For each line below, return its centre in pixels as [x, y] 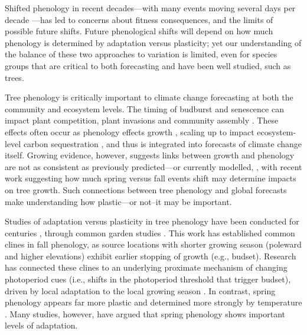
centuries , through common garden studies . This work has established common [150, 232]
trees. [14, 77]
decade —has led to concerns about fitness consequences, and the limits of [139, 19]
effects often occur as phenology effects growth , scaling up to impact [130, 131]
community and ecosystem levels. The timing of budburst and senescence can [144, 108]
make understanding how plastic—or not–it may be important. [118, 201]
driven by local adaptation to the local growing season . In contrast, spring [140, 290]
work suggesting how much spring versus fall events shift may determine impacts [151, 178]
